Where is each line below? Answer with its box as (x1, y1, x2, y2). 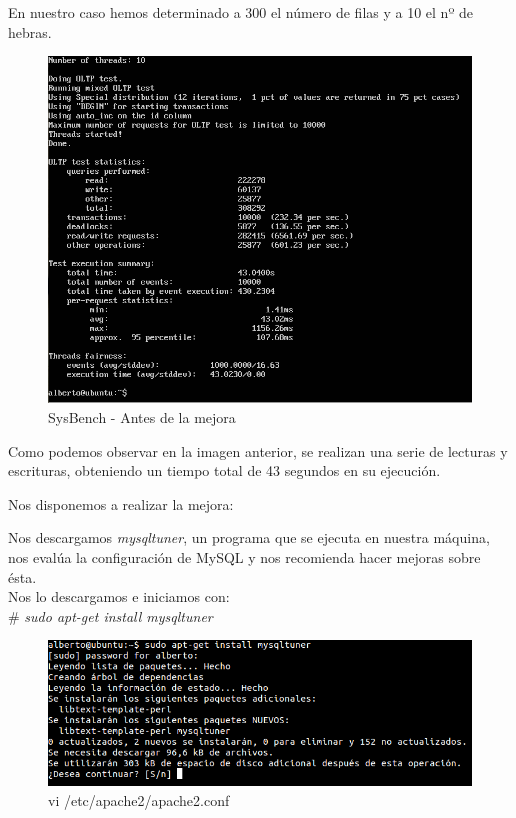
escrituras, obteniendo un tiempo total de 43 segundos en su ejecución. (8, 460, 441, 481)
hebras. (8, 21, 52, 42)
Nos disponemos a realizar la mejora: (8, 493, 234, 514)
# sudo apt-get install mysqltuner (8, 605, 213, 626)
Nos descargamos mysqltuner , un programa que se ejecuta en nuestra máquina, (8, 527, 490, 548)
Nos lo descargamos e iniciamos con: (8, 586, 230, 607)
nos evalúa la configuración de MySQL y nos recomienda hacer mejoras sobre (8, 546, 481, 567)
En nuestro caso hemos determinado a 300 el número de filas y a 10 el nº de (8, 2, 473, 22)
